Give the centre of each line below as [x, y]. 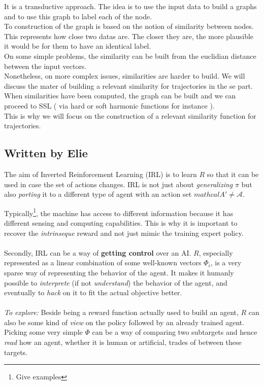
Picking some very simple [43, 332]
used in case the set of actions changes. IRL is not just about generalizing [119, 184]
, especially [216, 252]
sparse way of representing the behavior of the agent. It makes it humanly [119, 272]
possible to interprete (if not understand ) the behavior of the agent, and [116, 282]
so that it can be [233, 174]
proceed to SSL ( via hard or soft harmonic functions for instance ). [109, 105]
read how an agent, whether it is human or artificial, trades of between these [123, 342]
